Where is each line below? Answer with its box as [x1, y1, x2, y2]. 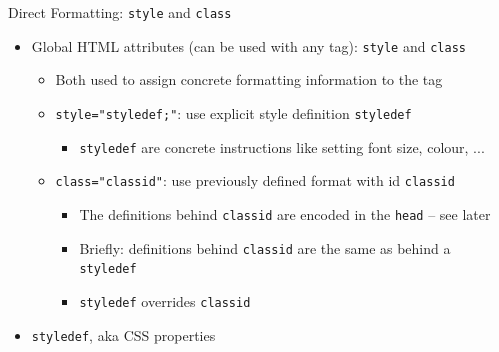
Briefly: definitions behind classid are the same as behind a [79, 237, 451, 258]
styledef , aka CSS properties [31, 324, 216, 345]
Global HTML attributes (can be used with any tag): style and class [31, 35, 466, 56]
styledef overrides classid [79, 290, 251, 311]
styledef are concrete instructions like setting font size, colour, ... [79, 136, 485, 157]
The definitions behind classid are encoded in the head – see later [79, 203, 491, 224]
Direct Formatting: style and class [8, 2, 232, 22]
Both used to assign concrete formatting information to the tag [55, 69, 443, 90]
